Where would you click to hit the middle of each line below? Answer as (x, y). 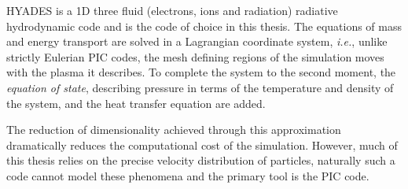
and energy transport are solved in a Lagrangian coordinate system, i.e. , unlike (197, 41)
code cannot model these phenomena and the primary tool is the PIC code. (188, 175)
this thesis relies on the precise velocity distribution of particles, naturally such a (201, 160)
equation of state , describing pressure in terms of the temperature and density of (200, 87)
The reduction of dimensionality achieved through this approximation (174, 130)
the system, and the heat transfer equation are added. (136, 103)
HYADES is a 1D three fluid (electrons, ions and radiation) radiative (172, 10)
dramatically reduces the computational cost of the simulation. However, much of (202, 145)
